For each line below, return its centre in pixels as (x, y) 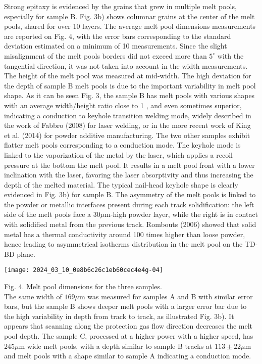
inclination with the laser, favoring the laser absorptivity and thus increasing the (129, 175)
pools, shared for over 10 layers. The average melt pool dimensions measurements (130, 26)
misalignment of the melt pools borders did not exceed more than (106, 55)
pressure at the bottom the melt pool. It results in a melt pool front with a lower (129, 165)
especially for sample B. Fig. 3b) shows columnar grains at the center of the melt (129, 16)
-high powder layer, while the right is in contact (184, 214)
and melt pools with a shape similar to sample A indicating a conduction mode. (128, 356)
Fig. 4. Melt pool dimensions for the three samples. (83, 286)
